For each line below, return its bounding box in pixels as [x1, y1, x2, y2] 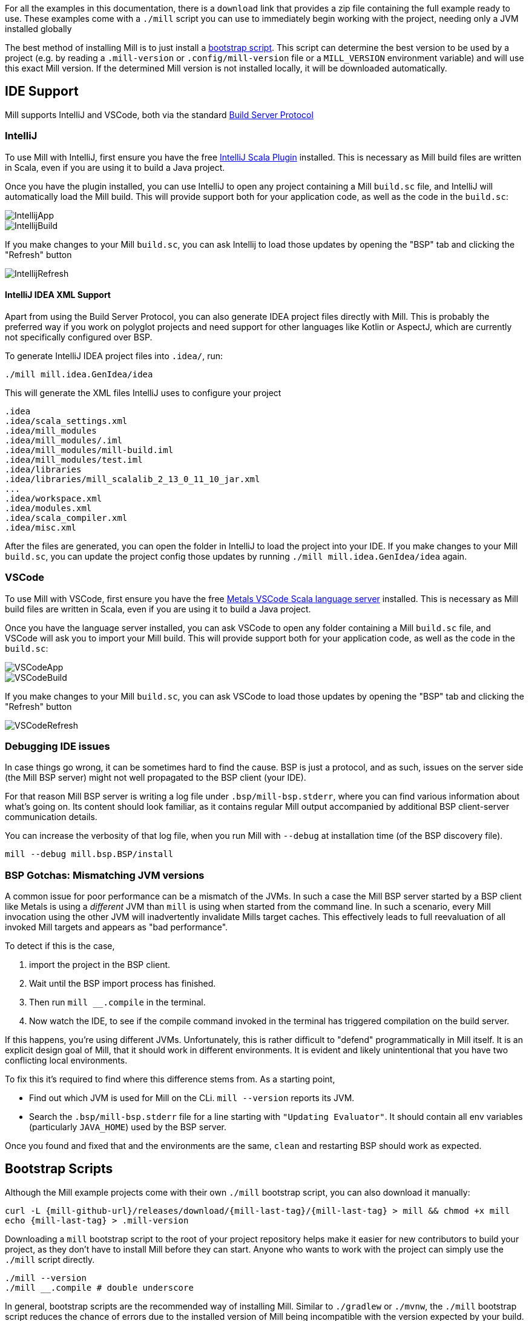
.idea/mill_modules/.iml [5, 435, 122, 445]
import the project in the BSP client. [29, 959, 171, 970]
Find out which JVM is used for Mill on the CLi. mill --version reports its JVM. [29, 1093, 355, 1104]
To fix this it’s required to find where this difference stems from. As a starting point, [5, 1074, 335, 1085]
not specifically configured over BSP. [5, 331, 153, 342]
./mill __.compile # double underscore [5, 1282, 194, 1293]
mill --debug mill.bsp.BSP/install [5, 849, 174, 859]
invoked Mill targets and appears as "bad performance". [5, 922, 228, 933]
